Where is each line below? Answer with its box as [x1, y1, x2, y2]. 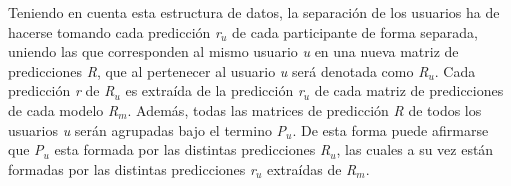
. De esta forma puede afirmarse [292, 119, 489, 140]
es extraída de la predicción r [125, 80, 304, 101]
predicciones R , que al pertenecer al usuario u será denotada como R [8, 60, 429, 81]
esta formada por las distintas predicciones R [54, 139, 331, 160]
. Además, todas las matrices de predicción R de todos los [127, 99, 482, 120]
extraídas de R [266, 158, 357, 179]
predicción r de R [8, 80, 115, 101]
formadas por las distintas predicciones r [8, 158, 256, 179]
